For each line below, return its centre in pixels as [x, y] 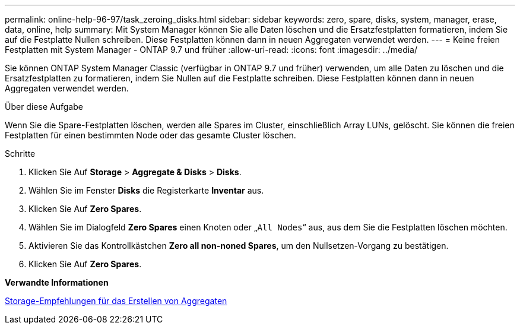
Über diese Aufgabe [44, 107]
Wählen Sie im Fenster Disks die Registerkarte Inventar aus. [146, 190]
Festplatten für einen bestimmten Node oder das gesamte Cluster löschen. [150, 135]
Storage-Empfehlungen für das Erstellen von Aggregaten [116, 301]
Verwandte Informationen [57, 282]
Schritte [20, 154]
